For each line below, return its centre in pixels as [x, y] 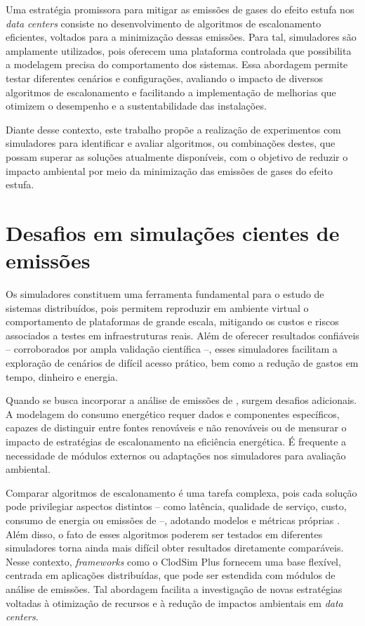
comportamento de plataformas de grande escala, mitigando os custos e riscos [172, 321]
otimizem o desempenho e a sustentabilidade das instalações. [136, 106]
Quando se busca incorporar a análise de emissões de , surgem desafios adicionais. [181, 400]
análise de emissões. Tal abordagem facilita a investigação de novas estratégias [174, 588]
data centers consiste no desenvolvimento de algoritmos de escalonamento [164, 23]
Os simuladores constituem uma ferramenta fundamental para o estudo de [165, 294]
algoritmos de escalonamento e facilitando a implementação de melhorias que [171, 92]
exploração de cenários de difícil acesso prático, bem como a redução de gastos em [182, 363]
